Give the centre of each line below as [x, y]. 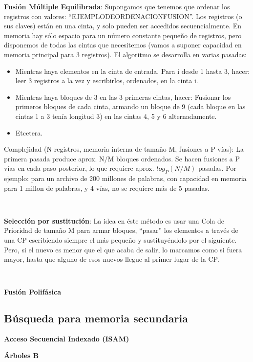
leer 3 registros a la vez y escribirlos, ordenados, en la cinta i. [107, 80]
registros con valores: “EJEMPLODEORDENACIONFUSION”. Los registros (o [123, 16]
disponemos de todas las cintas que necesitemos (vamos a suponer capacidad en [123, 45]
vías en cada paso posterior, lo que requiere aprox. [79, 168]
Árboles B [21, 355]
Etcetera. [29, 132]
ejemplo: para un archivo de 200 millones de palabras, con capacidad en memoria [125, 178]
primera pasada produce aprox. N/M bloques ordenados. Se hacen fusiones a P [122, 158]
